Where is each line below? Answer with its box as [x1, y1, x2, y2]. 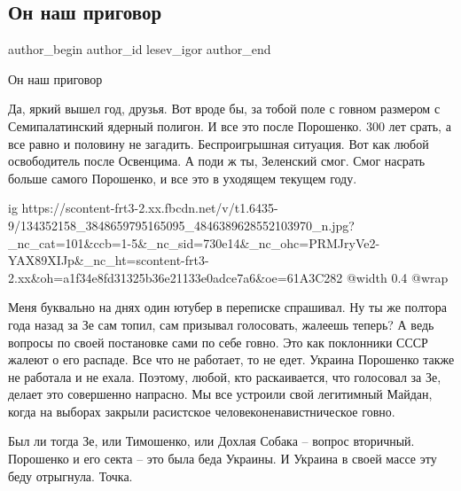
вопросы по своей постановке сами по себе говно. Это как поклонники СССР [8, 332, 428, 351]
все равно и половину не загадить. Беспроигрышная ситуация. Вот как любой [8, 134, 429, 152]
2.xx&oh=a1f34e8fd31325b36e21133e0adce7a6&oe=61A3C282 [8, 268, 343, 286]
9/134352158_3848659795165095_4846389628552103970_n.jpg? [8, 215, 355, 234]
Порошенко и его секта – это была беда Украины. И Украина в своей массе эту [8, 449, 437, 468]
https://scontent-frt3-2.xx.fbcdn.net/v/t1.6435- [21, 199, 278, 217]
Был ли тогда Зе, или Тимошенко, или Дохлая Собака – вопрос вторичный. [8, 432, 415, 450]
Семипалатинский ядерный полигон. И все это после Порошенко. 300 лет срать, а [8, 116, 451, 135]
